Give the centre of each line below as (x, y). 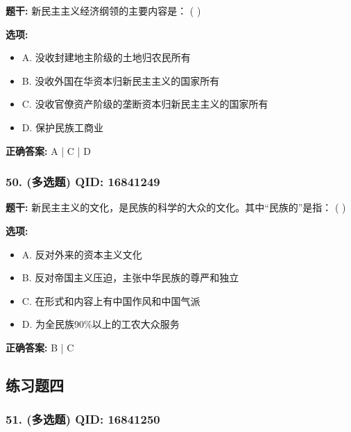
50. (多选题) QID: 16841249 (83, 182)
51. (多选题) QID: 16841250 (83, 419)
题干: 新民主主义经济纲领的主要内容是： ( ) (103, 10)
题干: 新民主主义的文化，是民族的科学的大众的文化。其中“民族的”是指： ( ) (176, 207)
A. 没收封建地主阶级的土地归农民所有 (106, 57)
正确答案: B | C (40, 347)
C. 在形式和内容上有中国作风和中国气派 (111, 300)
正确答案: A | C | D (48, 150)
